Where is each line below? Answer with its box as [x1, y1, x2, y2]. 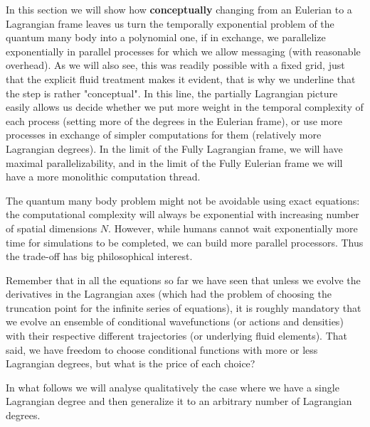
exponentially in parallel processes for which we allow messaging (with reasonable [6, 43, 361, 58]
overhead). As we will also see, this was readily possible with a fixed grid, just [6, 58, 345, 72]
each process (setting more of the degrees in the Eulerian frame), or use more [6, 113, 342, 128]
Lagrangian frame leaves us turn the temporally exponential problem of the [6, 16, 334, 31]
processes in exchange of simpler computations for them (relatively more [6, 127, 322, 142]
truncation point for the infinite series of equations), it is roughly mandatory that [6, 300, 361, 315]
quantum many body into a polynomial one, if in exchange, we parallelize [6, 30, 326, 45]
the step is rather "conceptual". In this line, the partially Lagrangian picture [6, 85, 338, 100]
